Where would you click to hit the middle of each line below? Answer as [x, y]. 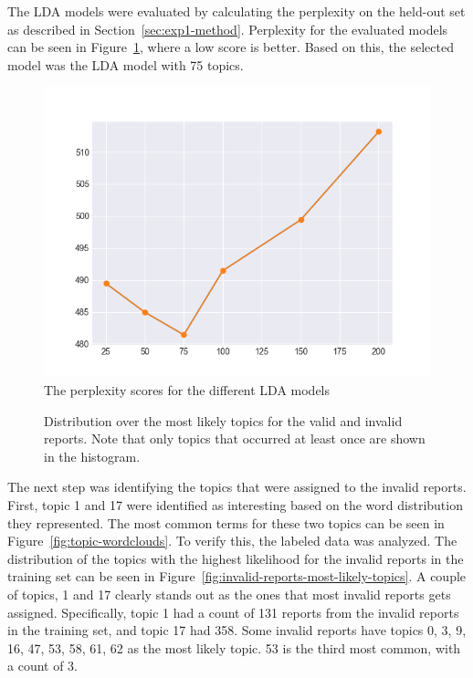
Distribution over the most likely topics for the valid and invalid [223, 420]
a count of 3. [42, 666]
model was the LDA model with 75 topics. [126, 64]
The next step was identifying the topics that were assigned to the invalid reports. [237, 487]
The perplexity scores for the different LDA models [187, 389]
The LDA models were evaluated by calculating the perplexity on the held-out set [236, 11]
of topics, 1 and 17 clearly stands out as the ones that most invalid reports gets [229, 594]
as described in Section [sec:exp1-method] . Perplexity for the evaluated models [228, 29]
